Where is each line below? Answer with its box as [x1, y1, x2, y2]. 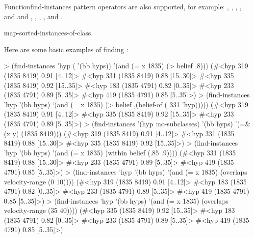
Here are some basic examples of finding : [4, 44, 128, 54]
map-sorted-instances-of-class [4, 28, 91, 38]
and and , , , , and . [4, 11, 63, 21]
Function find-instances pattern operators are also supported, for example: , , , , [4, 1, 242, 11]
